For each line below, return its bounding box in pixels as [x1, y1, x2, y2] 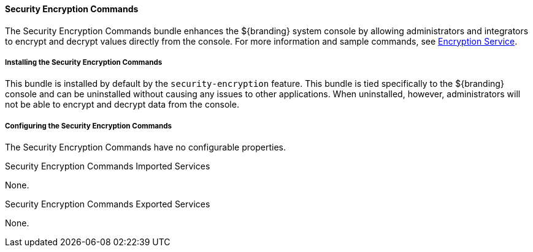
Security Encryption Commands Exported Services [5, 199, 210, 210]
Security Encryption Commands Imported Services [5, 161, 210, 172]
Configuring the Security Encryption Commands [5, 121, 172, 130]
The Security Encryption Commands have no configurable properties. [5, 142, 286, 153]
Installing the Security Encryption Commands [5, 58, 163, 67]
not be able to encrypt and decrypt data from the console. [5, 99, 239, 110]
